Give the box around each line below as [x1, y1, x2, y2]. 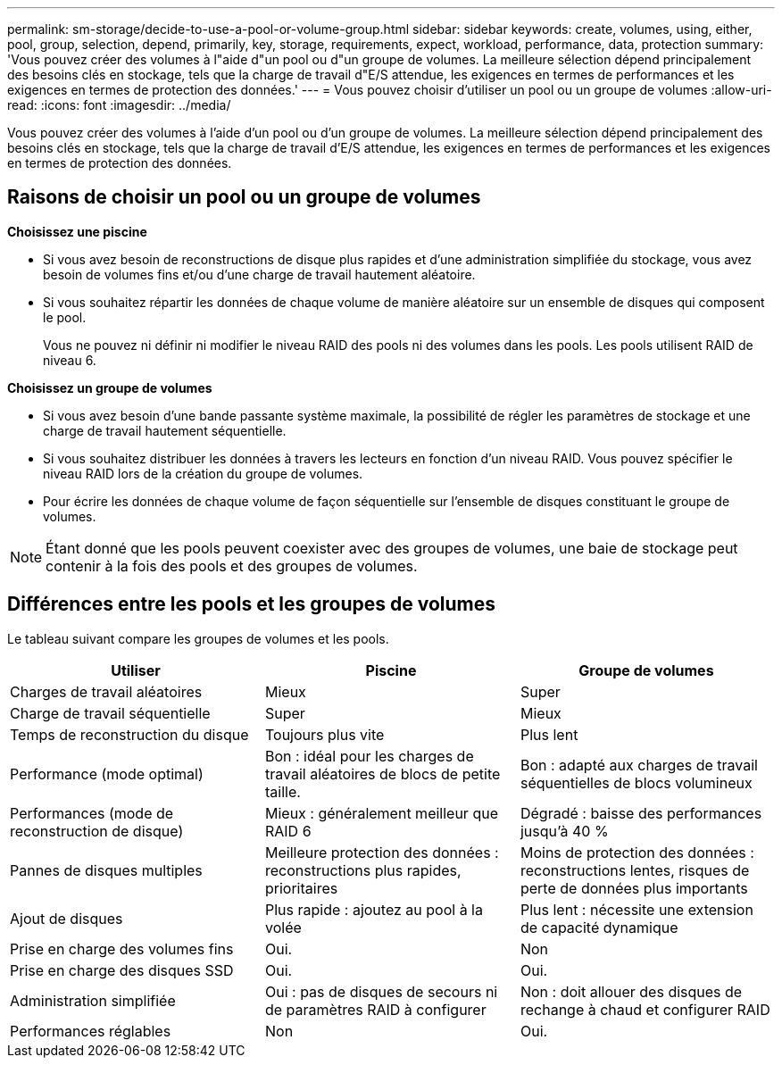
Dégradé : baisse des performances [520, 803, 762, 822]
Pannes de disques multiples [10, 861, 203, 879]
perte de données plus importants [520, 878, 748, 897]
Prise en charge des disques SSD [10, 961, 234, 979]
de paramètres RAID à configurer [264, 1000, 487, 1019]
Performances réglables [10, 1021, 171, 1040]
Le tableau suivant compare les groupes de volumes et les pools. [7, 630, 389, 646]
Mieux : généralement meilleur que [264, 803, 498, 822]
